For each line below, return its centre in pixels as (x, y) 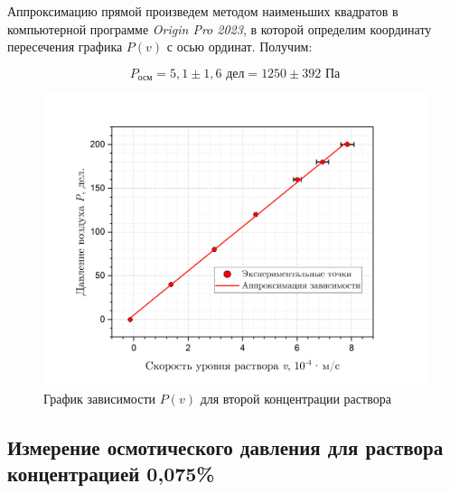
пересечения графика (65, 47)
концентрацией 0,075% (111, 474)
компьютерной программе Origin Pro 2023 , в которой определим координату (220, 28)
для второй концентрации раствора (295, 399)
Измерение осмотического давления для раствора (225, 447)
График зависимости (100, 399)
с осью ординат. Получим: (239, 47)
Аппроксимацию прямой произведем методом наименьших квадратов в (203, 11)
